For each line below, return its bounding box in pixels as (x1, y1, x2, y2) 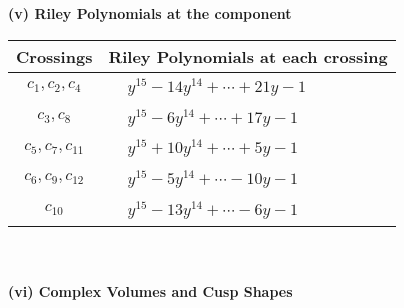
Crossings (16, 44, 93, 68)
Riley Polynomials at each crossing (108, 44, 388, 68)
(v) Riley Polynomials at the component (8, 3, 292, 23)
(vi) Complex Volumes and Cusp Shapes (8, 281, 293, 302)
